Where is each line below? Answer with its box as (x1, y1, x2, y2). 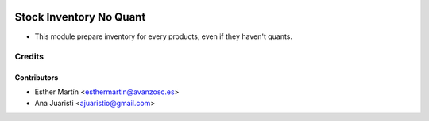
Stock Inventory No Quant (14, 10, 146, 24)
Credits (14, 51, 44, 62)
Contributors (14, 73, 59, 82)
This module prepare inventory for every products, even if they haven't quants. (34, 32, 293, 41)
